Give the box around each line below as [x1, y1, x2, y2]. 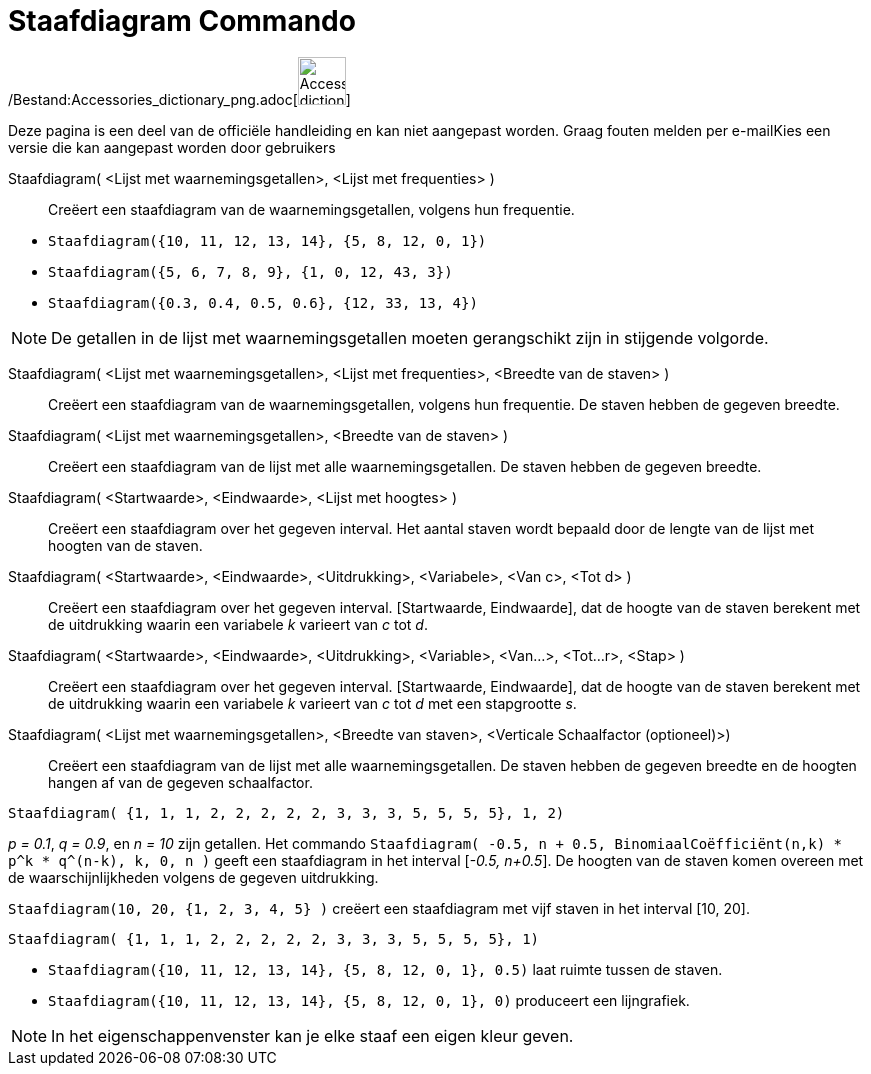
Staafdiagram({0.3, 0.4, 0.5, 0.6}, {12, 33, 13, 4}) [48, 294, 478, 311]
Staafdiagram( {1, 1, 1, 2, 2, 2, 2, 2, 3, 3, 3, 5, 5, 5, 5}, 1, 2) [8, 804, 565, 821]
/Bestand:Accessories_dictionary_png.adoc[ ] [8, 90, 351, 108]
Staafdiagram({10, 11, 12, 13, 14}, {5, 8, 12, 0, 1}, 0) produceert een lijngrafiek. [48, 991, 690, 1009]
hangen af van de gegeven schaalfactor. [48, 773, 313, 791]
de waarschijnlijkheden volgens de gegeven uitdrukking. [8, 868, 379, 886]
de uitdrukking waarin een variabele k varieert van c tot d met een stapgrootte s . [48, 694, 577, 712]
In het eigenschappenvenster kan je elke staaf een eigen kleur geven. [51, 1025, 574, 1046]
